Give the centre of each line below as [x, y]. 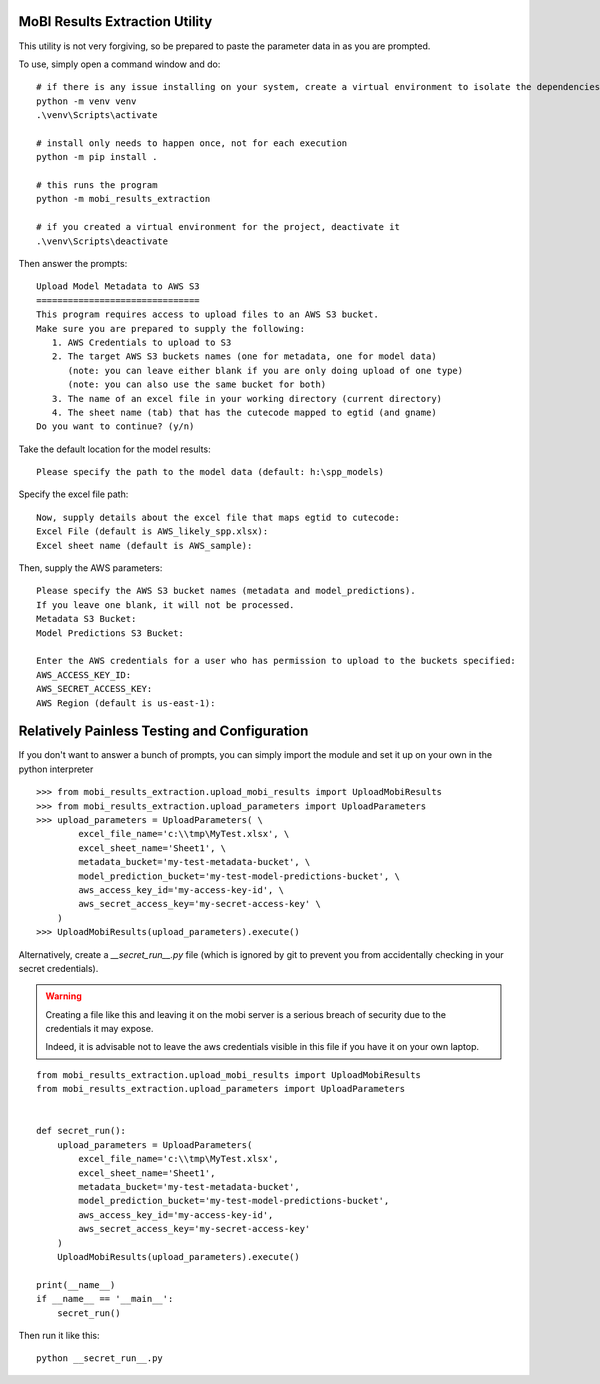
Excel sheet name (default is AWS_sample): [144, 545]
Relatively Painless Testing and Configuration [163, 731]
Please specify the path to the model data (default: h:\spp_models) [210, 472]
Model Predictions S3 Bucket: [110, 633]
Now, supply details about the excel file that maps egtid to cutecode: [218, 517]
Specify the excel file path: [73, 494]
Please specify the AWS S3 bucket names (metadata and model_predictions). [226, 591]
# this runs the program [97, 185]
